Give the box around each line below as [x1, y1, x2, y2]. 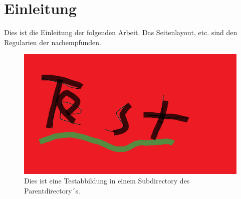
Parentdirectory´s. [24, 185, 81, 195]
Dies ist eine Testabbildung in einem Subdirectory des [24, 175, 190, 186]
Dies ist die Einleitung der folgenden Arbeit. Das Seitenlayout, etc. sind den [4, 27, 237, 38]
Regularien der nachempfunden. [4, 37, 101, 47]
